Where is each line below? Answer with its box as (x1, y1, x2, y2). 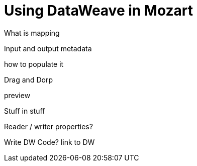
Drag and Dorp (4, 75, 53, 84)
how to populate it (4, 59, 64, 68)
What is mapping (4, 28, 60, 37)
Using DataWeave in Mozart (4, 2, 193, 19)
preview (4, 91, 31, 100)
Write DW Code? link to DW (4, 137, 95, 146)
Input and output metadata (4, 44, 92, 53)
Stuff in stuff (4, 106, 45, 115)
